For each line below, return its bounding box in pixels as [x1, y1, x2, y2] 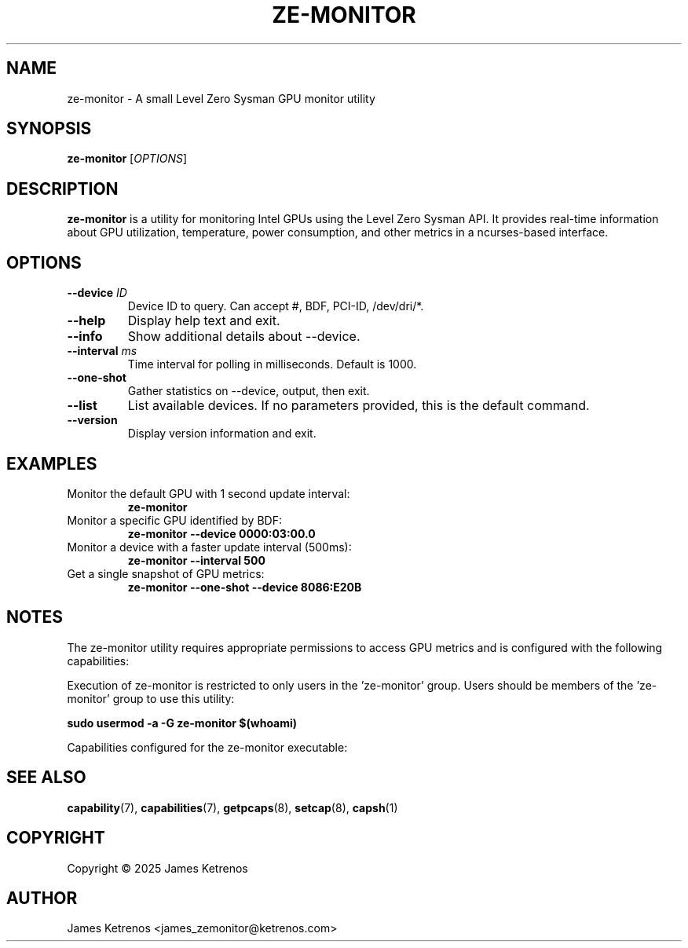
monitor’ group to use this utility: [67, 691, 235, 705]
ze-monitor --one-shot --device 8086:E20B [127, 580, 362, 594]
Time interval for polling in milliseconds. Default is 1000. [127, 357, 417, 372]
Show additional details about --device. [127, 328, 360, 345]
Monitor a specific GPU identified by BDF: [67, 513, 282, 527]
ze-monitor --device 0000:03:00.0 [127, 526, 316, 540]
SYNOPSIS [6, 119, 92, 139]
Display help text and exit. [127, 313, 280, 329]
